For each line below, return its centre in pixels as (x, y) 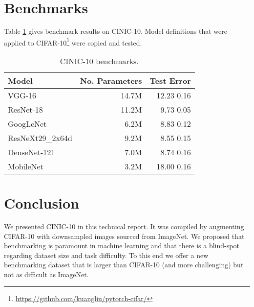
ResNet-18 (25, 109)
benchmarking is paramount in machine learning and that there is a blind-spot (122, 246)
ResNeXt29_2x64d (40, 138)
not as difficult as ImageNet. (46, 274)
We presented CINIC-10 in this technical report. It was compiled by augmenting (124, 226)
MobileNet (26, 166)
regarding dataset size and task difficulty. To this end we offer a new (106, 255)
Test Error (170, 80)
